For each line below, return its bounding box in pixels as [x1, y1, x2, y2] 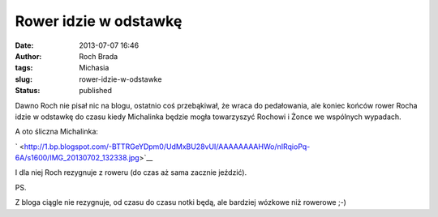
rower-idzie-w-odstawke [79, 74, 162, 84]
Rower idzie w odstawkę [15, 12, 182, 30]
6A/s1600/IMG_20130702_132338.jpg [15, 153, 140, 163]
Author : [15, 51, 42, 61]
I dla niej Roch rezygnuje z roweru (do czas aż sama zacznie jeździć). [15, 168, 247, 177]
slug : [15, 74, 32, 84]
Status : [15, 86, 41, 96]
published [79, 86, 113, 96]
